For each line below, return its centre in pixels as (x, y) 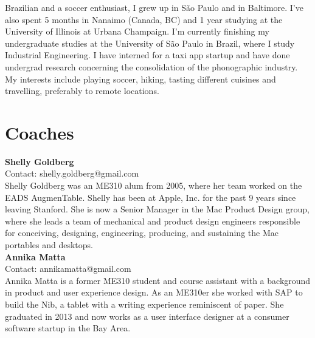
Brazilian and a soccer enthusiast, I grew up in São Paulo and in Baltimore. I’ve (154, 7)
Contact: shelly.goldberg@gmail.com (72, 173)
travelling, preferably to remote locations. (82, 91)
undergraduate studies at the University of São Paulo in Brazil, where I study (150, 43)
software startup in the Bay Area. (68, 328)
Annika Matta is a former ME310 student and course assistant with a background (158, 280)
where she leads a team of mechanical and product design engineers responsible (153, 221)
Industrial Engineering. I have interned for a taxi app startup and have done (147, 55)
